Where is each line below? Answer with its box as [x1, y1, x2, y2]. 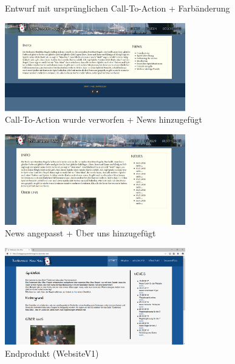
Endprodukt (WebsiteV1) [5, 346, 99, 359]
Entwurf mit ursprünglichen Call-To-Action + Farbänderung [5, 2, 230, 14]
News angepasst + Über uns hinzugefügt [5, 227, 156, 239]
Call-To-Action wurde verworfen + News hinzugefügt [5, 113, 202, 126]
